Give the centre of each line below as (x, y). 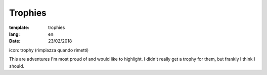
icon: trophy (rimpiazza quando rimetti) (49, 50)
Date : (15, 41)
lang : (15, 34)
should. (17, 66)
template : (19, 27)
